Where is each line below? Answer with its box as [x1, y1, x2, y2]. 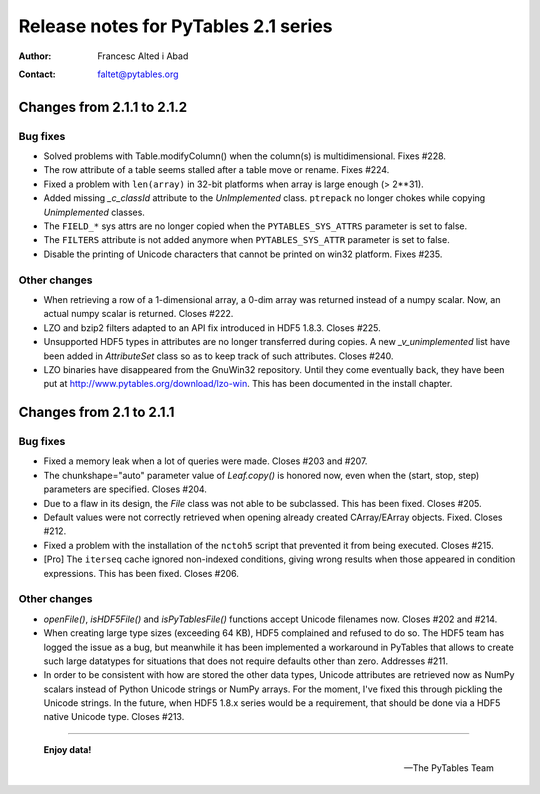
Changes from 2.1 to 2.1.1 [18, 404, 175, 421]
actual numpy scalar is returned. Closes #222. [43, 308, 234, 320]
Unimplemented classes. [43, 206, 145, 218]
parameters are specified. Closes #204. [43, 483, 207, 495]
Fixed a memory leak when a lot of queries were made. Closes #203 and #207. [43, 455, 368, 467]
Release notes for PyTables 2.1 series [18, 15, 334, 37]
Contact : [18, 68, 57, 80]
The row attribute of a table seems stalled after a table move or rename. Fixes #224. [43, 164, 390, 176]
